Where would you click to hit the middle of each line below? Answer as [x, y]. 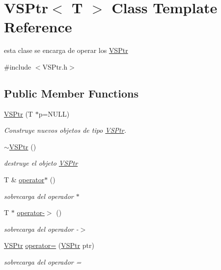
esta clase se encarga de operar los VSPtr [66, 50]
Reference [38, 27]
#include [18, 66]
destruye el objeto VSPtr [41, 163]
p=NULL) [54, 113]
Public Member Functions [71, 93]
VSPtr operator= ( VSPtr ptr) [49, 245]
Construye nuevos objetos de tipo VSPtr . [65, 130]
